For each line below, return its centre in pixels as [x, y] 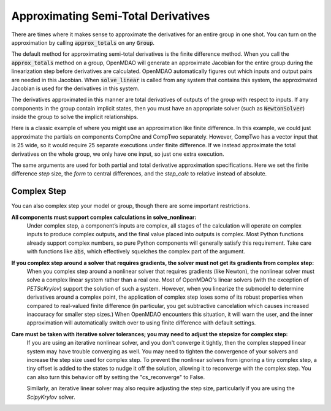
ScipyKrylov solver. [51, 397]
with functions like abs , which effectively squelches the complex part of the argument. [136, 252]
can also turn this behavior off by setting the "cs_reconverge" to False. [116, 377]
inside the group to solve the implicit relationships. [75, 117]
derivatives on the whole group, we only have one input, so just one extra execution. [118, 154]
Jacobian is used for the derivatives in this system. [75, 88]
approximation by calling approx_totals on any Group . [83, 42]
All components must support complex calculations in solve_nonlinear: [104, 217]
